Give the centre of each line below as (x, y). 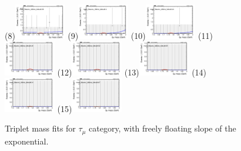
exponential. (27, 141)
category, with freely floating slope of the (163, 128)
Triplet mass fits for (40, 128)
